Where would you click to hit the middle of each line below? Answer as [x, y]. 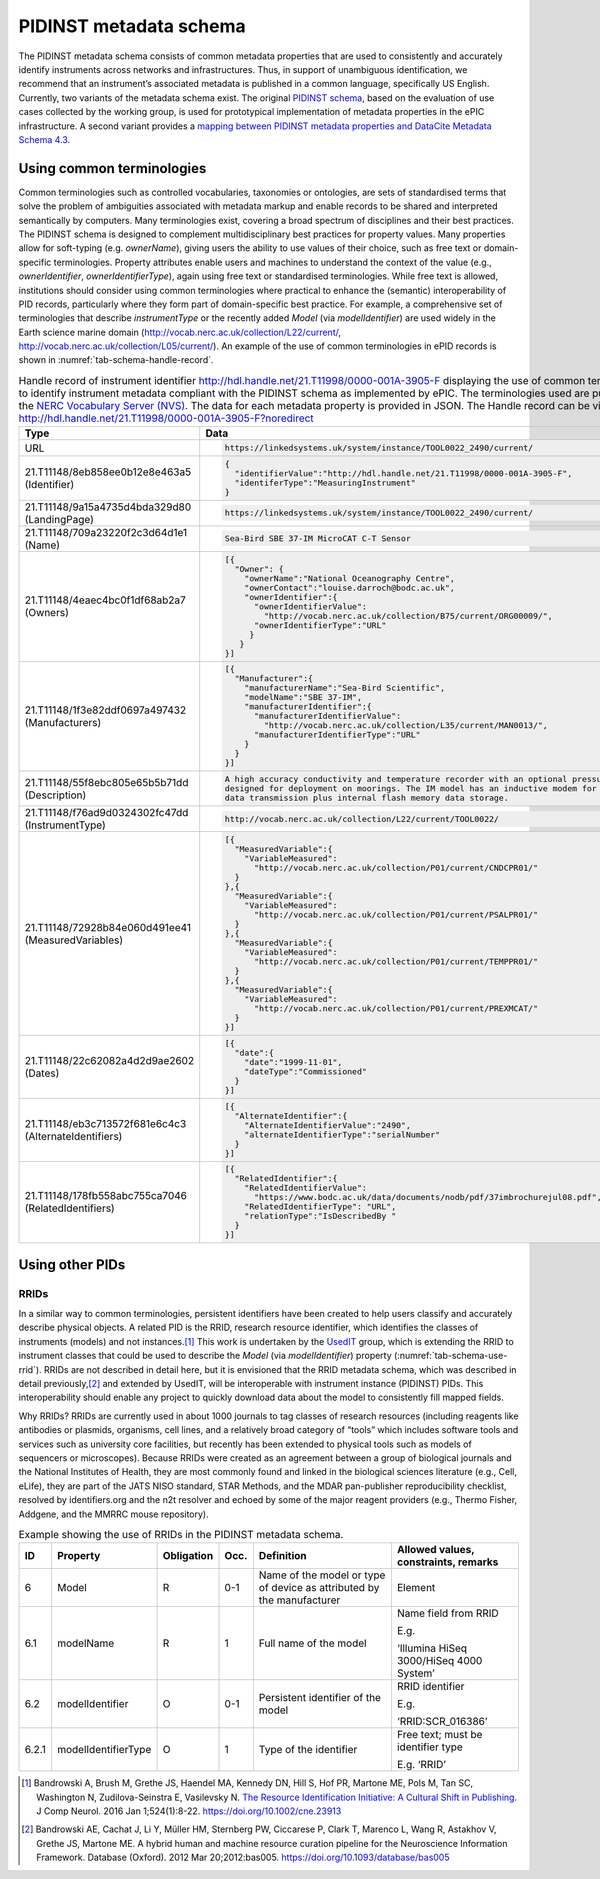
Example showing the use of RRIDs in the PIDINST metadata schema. [181, 1535]
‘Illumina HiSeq [432, 1648]
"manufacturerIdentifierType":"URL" [337, 735]
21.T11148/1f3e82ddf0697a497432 [105, 710]
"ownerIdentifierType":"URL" [320, 625]
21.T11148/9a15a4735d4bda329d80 [108, 507]
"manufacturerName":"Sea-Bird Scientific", [345, 688]
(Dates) [42, 1073]
